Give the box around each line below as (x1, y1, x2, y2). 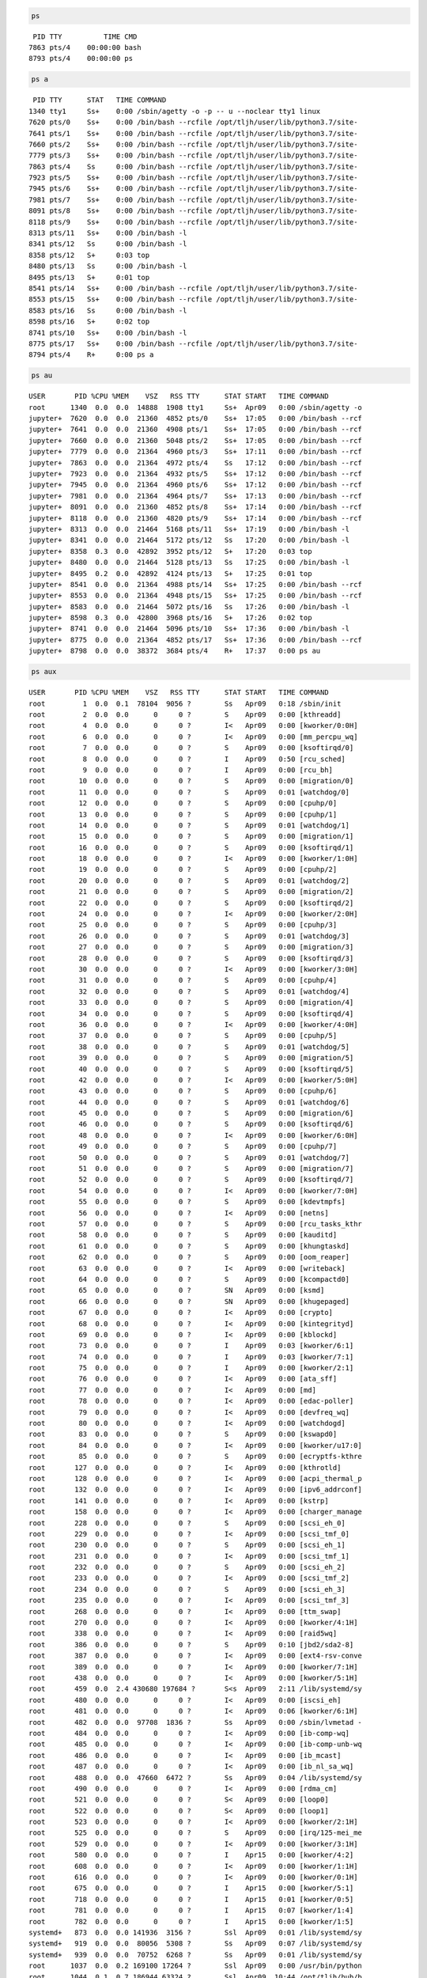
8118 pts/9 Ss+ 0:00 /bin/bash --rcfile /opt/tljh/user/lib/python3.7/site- (28, 218, 358, 226)
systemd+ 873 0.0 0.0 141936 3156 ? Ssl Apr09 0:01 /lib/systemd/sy (28, 1927, 363, 1937)
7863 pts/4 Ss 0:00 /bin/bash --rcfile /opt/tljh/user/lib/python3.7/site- (28, 162, 358, 171)
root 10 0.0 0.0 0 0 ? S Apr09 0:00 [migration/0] (28, 776, 354, 786)
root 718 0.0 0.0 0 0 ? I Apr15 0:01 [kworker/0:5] (28, 1895, 354, 1904)
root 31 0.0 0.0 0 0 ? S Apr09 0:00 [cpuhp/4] (28, 976, 338, 985)
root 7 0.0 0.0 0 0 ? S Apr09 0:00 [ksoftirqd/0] (28, 744, 354, 752)
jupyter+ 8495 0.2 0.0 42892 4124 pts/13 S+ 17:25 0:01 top (28, 569, 312, 578)
